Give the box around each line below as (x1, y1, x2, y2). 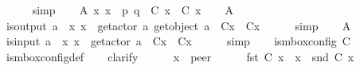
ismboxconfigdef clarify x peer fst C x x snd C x (6, 48, 354, 64)
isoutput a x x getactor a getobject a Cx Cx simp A (6, 17, 351, 33)
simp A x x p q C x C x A (32, 2, 234, 17)
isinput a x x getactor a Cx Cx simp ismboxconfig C (6, 33, 350, 49)
